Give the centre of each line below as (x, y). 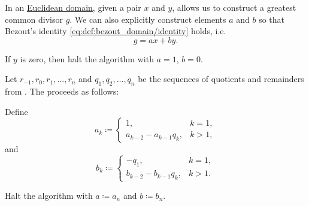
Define (16, 111)
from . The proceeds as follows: (62, 91)
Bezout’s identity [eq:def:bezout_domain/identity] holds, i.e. (116, 31)
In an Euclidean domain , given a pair (73, 7)
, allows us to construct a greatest (234, 7)
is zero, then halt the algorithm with (87, 58)
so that (272, 19)
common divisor (34, 19)
